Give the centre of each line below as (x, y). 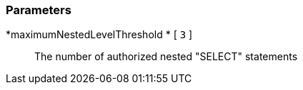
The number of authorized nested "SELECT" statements (166, 57)
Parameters (39, 10)
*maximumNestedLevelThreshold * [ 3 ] (99, 35)
